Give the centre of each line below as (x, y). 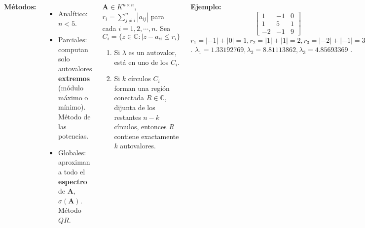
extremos (74, 78)
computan (73, 49)
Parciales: (73, 40)
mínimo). (72, 107)
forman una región (142, 88)
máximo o (73, 97)
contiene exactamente (146, 136)
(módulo (71, 88)
